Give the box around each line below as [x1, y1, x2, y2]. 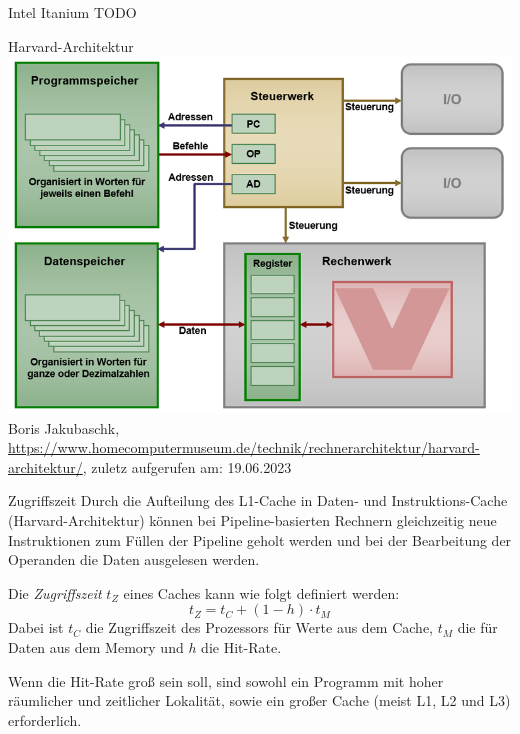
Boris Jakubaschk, [8, 417, 120, 438]
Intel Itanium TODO [8, 2, 137, 22]
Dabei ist [8, 617, 64, 638]
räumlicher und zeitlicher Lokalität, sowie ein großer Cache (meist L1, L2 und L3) [8, 690, 511, 711]
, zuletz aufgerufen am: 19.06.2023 [82, 456, 292, 477]
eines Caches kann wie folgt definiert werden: [123, 582, 400, 603]
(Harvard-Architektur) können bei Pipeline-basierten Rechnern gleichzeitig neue [8, 509, 497, 530]
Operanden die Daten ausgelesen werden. [8, 549, 260, 570]
